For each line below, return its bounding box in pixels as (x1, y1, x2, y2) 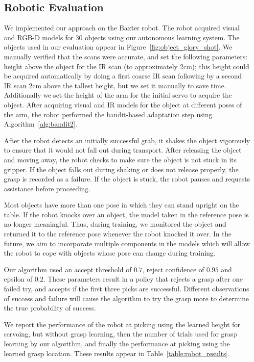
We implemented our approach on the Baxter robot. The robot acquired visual (4, 23, 240, 33)
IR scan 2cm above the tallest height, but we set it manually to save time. (4, 80, 226, 90)
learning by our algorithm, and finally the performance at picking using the (4, 338, 230, 349)
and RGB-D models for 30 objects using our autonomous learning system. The (4, 32, 240, 42)
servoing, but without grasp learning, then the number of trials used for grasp (4, 329, 237, 339)
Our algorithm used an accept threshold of (4, 264, 132, 274)
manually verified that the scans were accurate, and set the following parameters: (4, 51, 248, 61)
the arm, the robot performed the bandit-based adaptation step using (4, 109, 212, 119)
